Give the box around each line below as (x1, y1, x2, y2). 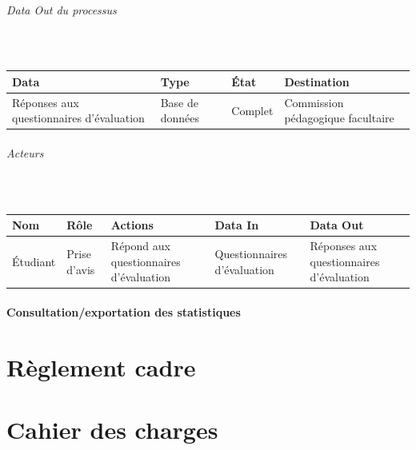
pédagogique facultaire (284, 110, 394, 126)
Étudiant (12, 253, 56, 269)
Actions (110, 217, 154, 233)
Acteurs (6, 145, 44, 161)
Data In (214, 217, 259, 233)
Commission (284, 94, 344, 110)
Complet (231, 102, 274, 118)
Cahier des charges (6, 413, 218, 446)
